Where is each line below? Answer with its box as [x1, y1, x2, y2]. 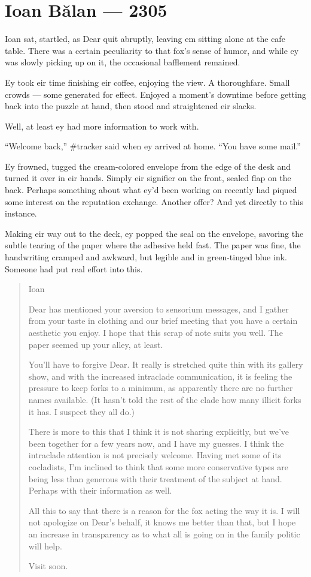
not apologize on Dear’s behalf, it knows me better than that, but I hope [28, 516, 296, 528]
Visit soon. [28, 560, 68, 572]
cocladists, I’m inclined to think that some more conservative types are [28, 460, 288, 473]
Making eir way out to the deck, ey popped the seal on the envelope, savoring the [5, 227, 304, 239]
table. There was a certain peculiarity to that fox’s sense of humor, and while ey [5, 44, 299, 56]
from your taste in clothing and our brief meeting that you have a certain [28, 314, 298, 327]
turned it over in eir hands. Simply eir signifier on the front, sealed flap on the [5, 172, 291, 184]
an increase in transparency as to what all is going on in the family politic [28, 527, 300, 540]
